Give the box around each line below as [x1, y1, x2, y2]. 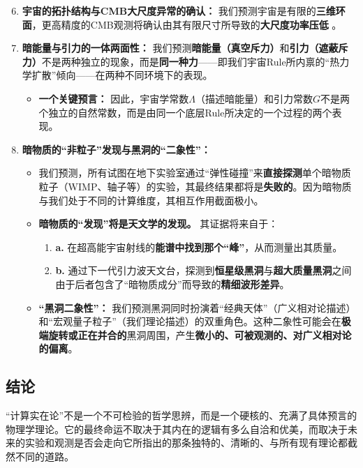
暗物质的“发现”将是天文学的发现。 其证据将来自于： [38, 216, 279, 231]
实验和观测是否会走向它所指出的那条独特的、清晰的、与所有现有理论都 [24, 435, 348, 450]
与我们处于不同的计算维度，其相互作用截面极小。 [38, 193, 264, 207]
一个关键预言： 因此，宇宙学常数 [38, 91, 189, 105]
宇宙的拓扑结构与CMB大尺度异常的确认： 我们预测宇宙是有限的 [22, 3, 316, 17]
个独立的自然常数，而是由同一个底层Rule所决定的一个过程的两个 [38, 105, 332, 119]
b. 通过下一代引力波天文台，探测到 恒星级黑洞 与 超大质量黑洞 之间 [55, 263, 352, 278]
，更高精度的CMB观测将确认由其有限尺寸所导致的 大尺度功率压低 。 [31, 17, 342, 31]
